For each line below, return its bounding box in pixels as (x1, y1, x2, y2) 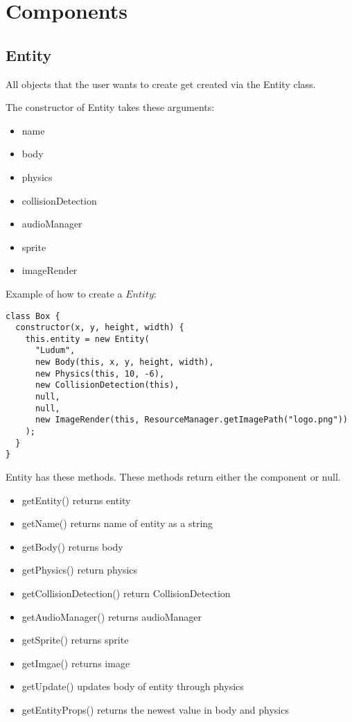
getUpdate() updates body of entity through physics (21, 679, 244, 694)
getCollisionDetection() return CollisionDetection (21, 586, 231, 601)
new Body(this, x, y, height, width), (35, 357, 214, 368)
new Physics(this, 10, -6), (35, 368, 165, 379)
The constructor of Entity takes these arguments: (6, 100, 215, 114)
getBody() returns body (21, 539, 123, 553)
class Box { (6, 311, 60, 321)
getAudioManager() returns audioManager (21, 609, 202, 624)
